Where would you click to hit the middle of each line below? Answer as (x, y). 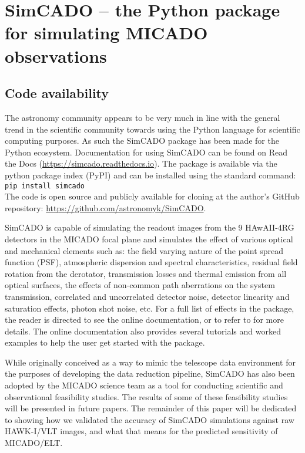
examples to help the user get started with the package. (105, 342)
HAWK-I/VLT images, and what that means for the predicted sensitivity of (141, 431)
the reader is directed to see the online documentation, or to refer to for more (144, 320)
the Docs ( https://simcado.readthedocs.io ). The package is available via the (141, 163)
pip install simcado (45, 186)
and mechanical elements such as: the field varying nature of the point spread (144, 250)
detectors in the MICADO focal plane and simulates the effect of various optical (149, 239)
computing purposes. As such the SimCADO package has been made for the (142, 141)
